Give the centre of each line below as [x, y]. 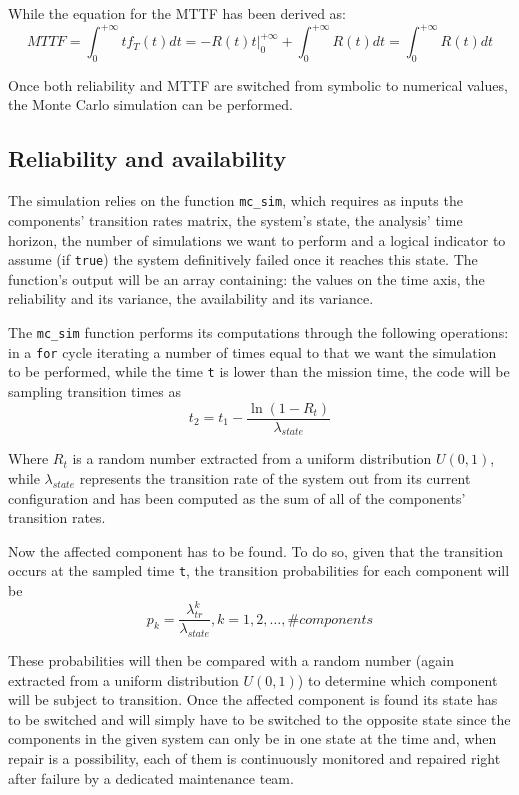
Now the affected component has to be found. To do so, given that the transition [255, 550]
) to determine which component [397, 679]
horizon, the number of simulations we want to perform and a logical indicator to [257, 239]
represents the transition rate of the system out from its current [275, 477]
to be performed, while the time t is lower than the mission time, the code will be [259, 371]
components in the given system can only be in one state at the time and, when [252, 738]
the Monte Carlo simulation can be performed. [150, 104]
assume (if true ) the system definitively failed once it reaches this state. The [243, 259]
